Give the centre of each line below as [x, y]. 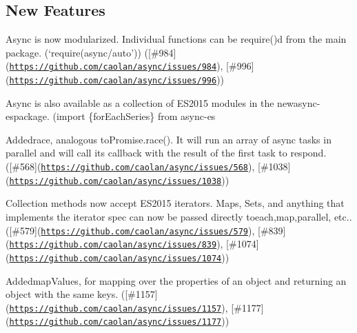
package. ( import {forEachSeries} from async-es [114, 116]
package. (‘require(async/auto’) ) [73, 52]
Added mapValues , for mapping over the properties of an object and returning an [176, 280]
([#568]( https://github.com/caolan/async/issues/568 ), [130, 166]
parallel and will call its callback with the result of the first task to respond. [166, 153]
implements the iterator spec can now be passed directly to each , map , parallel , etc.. [179, 216]
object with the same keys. [62, 294]
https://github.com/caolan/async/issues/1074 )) [119, 257]
